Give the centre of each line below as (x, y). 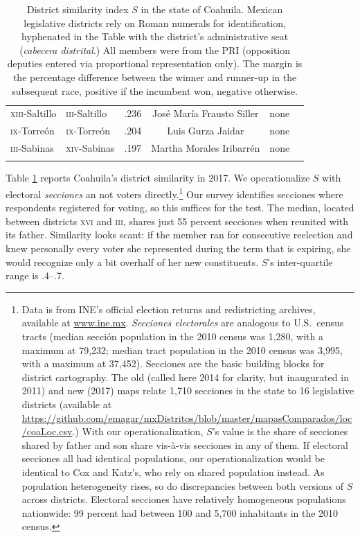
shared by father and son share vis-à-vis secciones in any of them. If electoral (185, 444)
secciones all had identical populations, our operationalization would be (173, 458)
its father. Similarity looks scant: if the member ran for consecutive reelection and (179, 235)
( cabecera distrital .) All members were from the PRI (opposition (155, 50)
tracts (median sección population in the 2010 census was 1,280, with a (172, 336)
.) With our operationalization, (138, 431)
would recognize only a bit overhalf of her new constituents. (132, 262)
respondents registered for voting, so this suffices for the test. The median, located (180, 208)
